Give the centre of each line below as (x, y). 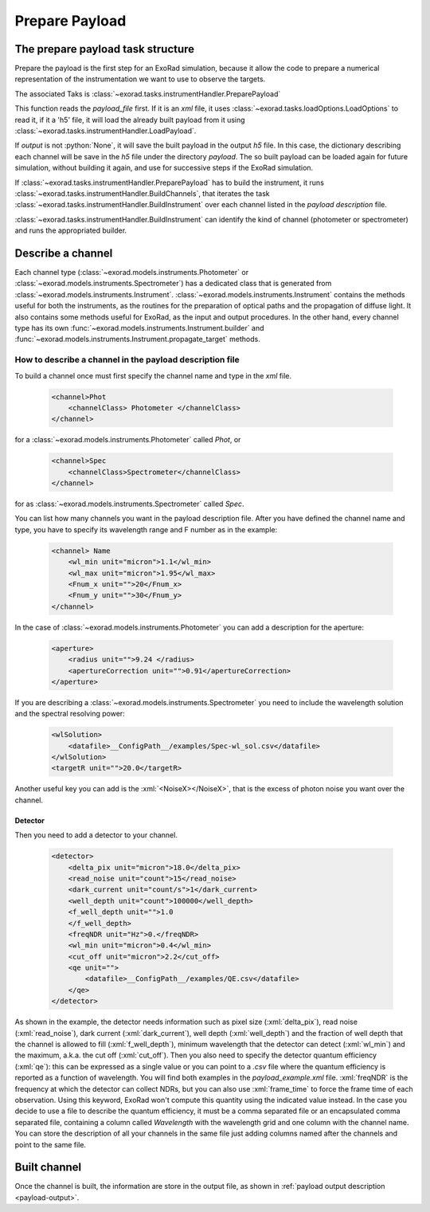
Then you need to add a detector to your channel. (96, 835)
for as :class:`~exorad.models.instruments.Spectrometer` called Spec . (129, 504)
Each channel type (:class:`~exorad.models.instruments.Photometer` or (132, 273)
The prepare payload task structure (105, 49)
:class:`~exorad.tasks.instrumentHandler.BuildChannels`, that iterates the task (142, 193)
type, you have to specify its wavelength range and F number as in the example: (146, 529)
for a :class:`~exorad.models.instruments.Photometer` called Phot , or (128, 440)
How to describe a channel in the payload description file (127, 360)
